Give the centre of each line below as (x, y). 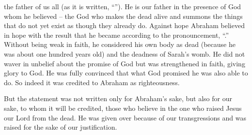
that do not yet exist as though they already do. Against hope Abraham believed (124, 25)
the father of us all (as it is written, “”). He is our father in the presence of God (123, 6)
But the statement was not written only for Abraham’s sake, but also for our (118, 98)
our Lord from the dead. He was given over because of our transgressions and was (125, 117)
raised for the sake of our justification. (61, 127)
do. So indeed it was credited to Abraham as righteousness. (92, 82)
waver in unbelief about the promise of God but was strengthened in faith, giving (125, 63)
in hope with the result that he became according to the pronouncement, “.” (117, 35)
